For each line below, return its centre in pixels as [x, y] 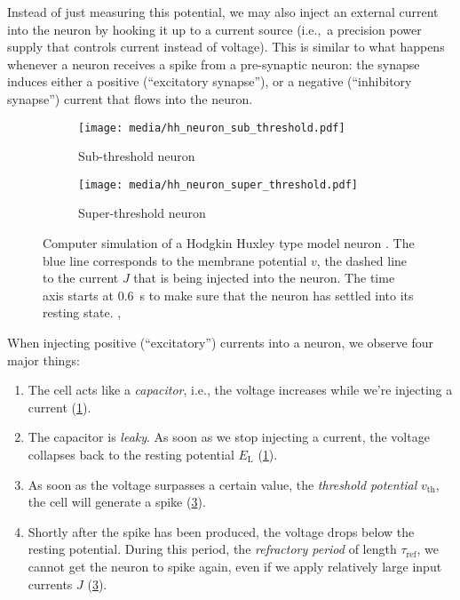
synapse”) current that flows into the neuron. [130, 98]
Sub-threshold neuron [137, 156]
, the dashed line [362, 260]
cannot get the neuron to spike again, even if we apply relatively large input [235, 566]
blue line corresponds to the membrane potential [175, 260]
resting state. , [82, 312]
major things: [44, 360]
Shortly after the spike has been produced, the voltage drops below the [221, 531]
